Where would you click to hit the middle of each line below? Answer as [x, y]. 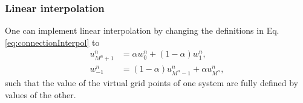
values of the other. [41, 94]
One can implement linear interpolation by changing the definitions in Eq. [142, 30]
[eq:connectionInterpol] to [52, 42]
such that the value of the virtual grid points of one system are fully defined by [152, 82]
